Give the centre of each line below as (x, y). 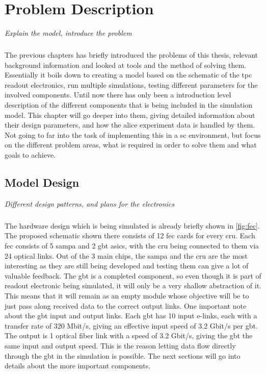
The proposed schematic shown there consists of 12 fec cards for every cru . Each (130, 235)
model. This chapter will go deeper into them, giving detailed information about (130, 115)
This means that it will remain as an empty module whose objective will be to (127, 295)
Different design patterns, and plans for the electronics (89, 203)
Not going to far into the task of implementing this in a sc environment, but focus (133, 134)
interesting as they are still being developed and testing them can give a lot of (127, 266)
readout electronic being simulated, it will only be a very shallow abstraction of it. (133, 285)
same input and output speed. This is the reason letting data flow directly (120, 345)
